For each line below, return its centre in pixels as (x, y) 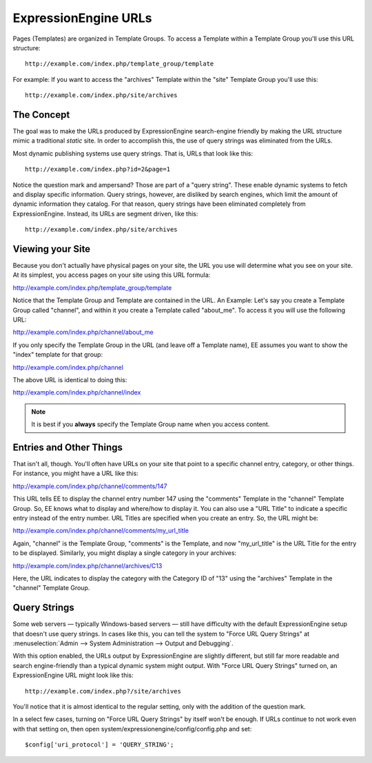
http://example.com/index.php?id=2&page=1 (98, 169)
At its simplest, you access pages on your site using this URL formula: (112, 275)
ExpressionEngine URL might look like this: (73, 676)
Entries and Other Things (68, 447)
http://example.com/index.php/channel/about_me (83, 332)
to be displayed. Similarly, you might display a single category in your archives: (125, 553)
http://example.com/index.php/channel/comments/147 (90, 486)
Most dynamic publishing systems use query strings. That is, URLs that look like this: (133, 153)
